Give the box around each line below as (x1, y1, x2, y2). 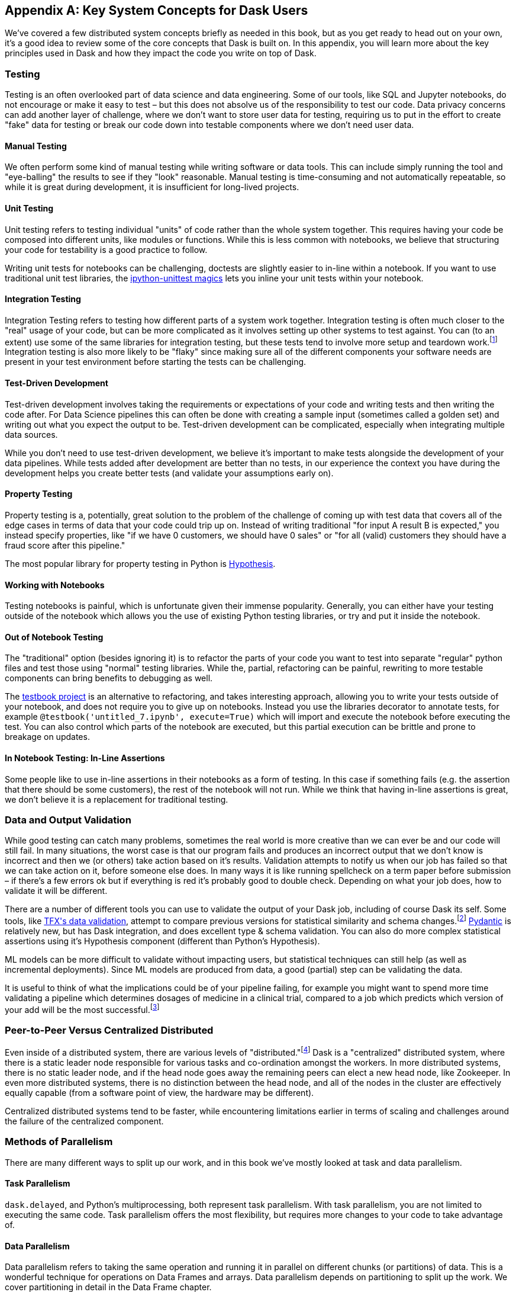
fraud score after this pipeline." (5, 540, 125, 550)
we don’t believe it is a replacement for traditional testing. (5, 794, 228, 804)
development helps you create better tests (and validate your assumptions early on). (5, 467, 334, 478)
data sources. (5, 429, 58, 440)
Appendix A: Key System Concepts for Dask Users (5, 3, 308, 18)
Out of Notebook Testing (5, 631, 104, 642)
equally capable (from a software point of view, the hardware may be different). (5, 1088, 314, 1098)
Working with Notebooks (5, 579, 105, 590)
